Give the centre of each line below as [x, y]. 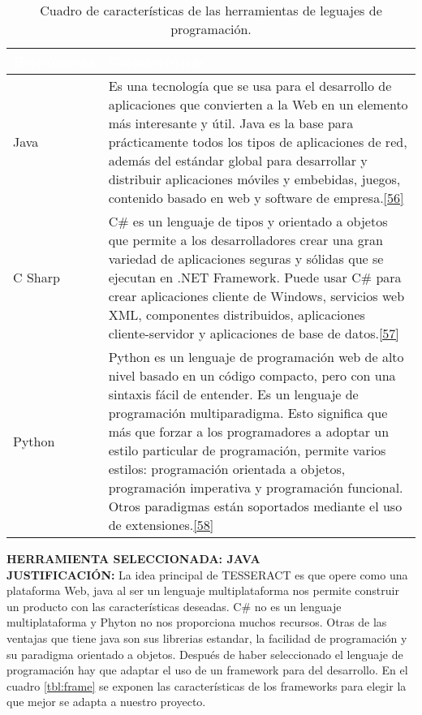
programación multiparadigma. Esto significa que [248, 413]
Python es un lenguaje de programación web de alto [256, 357]
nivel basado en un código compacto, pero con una [252, 375]
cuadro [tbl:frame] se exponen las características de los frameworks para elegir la [207, 685]
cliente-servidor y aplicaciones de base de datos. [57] [254, 333]
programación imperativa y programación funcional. [256, 487]
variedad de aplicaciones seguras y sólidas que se [246, 258]
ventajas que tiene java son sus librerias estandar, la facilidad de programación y [207, 637]
